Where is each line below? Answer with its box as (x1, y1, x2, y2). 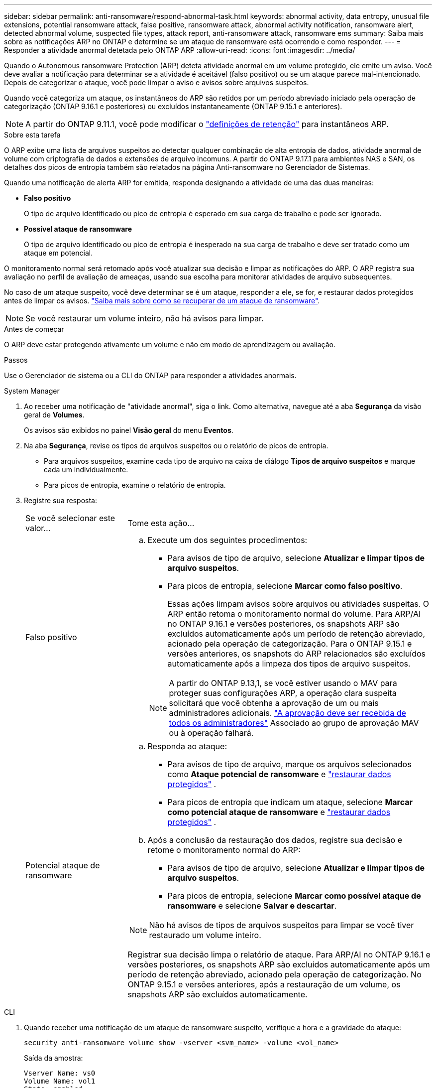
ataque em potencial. (24, 249, 93, 257)
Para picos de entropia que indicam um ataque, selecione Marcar (167, 797, 413, 807)
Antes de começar (4, 325, 64, 333)
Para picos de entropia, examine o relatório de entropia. (44, 481, 226, 489)
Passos (4, 356, 28, 364)
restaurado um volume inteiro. (149, 930, 261, 940)
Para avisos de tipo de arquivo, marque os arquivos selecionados (167, 759, 412, 769)
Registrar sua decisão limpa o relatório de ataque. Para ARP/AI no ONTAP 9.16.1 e (127, 950, 431, 959)
